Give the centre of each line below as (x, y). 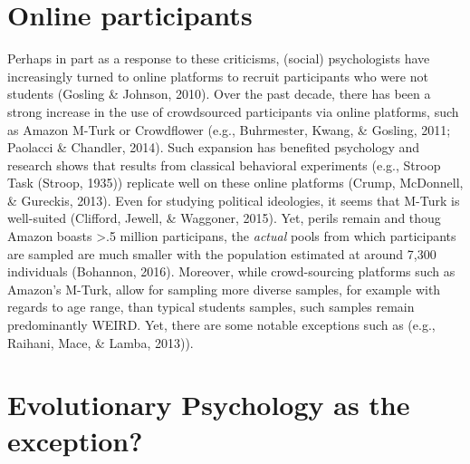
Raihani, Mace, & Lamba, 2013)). (101, 342)
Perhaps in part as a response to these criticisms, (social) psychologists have (219, 58)
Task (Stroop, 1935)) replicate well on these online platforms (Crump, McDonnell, (235, 183)
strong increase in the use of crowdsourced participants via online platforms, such (233, 111)
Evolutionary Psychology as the (209, 405)
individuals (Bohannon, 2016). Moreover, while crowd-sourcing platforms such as (231, 271)
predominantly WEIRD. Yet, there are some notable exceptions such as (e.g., (221, 325)
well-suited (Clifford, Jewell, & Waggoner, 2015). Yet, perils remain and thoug (224, 218)
